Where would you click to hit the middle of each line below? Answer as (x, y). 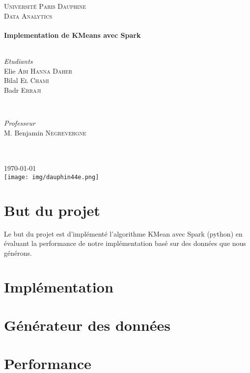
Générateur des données (87, 325)
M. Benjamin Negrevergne (45, 132)
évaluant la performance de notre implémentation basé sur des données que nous (125, 243)
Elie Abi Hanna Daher (38, 70)
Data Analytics (28, 15)
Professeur (20, 122)
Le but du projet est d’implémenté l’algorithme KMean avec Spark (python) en (123, 233)
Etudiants (18, 61)
